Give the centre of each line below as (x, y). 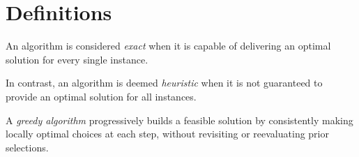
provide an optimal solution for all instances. (101, 96)
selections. (27, 147)
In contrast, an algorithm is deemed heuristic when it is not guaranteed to (164, 83)
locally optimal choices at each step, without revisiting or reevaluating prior (167, 134)
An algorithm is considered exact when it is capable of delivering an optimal (168, 46)
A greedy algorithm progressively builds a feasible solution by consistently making (179, 120)
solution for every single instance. (77, 59)
